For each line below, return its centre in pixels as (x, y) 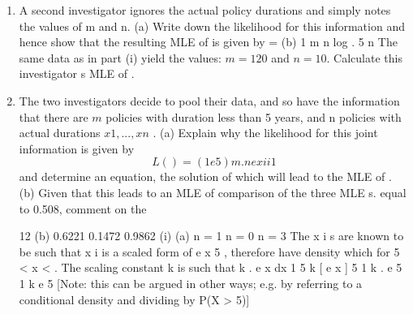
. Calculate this (364, 57)
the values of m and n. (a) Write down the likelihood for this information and (212, 26)
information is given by (77, 148)
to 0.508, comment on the (83, 208)
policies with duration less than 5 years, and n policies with (254, 116)
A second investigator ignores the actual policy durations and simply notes (205, 10)
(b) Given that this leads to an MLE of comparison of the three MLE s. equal (213, 192)
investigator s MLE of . (77, 73)
